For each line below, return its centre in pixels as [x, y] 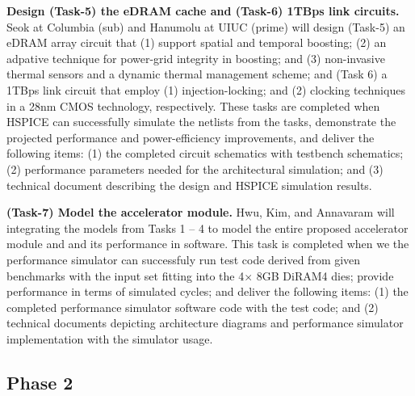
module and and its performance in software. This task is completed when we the [208, 244]
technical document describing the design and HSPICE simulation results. [189, 185]
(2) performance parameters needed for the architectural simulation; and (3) [195, 169]
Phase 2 [40, 382]
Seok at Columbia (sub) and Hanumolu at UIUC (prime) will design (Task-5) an [206, 26]
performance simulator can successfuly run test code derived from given [184, 259]
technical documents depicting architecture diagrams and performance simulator [205, 323]
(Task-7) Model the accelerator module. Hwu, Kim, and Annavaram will [201, 212]
